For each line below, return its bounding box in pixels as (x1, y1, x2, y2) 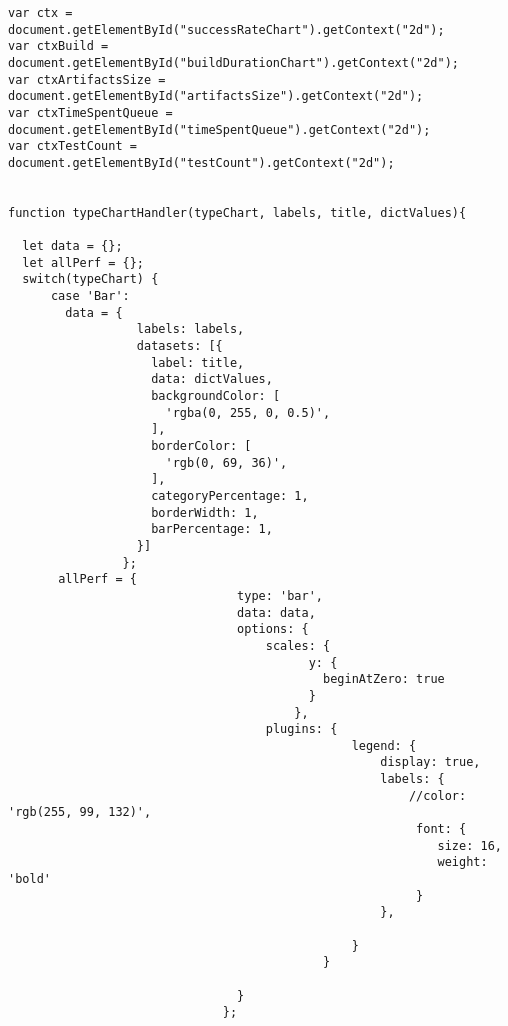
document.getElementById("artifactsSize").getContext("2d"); (8, 89, 424, 104)
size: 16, (437, 838, 502, 853)
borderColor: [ (151, 439, 252, 453)
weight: (437, 855, 488, 870)
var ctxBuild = (8, 39, 109, 54)
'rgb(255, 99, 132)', (8, 805, 152, 820)
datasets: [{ (136, 339, 223, 354)
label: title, (151, 355, 245, 370)
